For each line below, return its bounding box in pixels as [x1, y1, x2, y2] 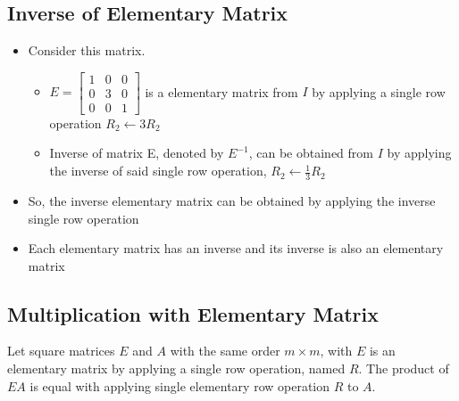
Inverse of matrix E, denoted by [49, 143, 224, 162]
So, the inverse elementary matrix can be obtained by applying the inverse [28, 191, 436, 209]
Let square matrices [7, 341, 115, 360]
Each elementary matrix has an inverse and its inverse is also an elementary [28, 239, 444, 258]
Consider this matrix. [28, 41, 146, 60]
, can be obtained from [248, 143, 373, 162]
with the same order [170, 341, 280, 360]
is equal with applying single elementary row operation [29, 376, 330, 395]
